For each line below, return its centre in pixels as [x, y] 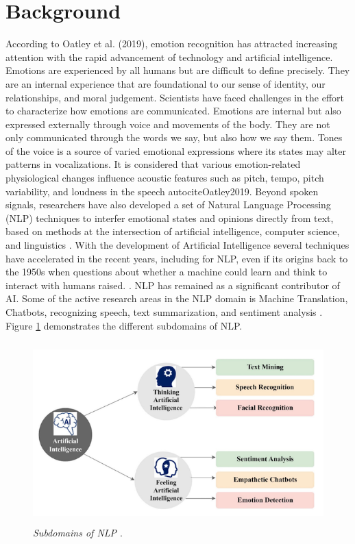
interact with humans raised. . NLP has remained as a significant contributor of [173, 285]
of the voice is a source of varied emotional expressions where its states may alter [176, 150]
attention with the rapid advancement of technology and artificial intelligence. [169, 57]
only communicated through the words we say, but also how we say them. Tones [174, 137]
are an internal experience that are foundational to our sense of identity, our [166, 83]
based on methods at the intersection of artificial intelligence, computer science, [173, 231]
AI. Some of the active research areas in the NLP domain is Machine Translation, [177, 298]
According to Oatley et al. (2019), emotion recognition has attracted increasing [172, 44]
